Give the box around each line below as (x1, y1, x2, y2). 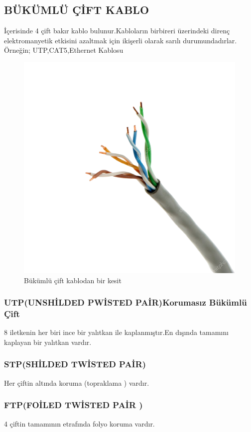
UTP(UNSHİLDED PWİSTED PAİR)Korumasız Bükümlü (4, 296, 247, 309)
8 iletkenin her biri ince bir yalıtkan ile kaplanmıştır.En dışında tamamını (4, 327, 229, 337)
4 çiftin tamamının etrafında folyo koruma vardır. (4, 418, 155, 429)
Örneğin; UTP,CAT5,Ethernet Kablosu (4, 45, 124, 55)
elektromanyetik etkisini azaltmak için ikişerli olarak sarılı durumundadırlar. (4, 35, 237, 45)
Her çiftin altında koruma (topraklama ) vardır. (4, 377, 149, 388)
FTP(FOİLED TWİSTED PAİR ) (4, 399, 143, 411)
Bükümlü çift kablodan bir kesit (24, 275, 122, 285)
